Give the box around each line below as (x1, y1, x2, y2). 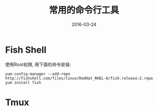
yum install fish (5, 80, 41, 85)
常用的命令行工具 (48, 4, 119, 16)
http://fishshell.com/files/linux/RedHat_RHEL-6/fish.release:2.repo (5, 75, 153, 80)
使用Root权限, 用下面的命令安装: (5, 61, 71, 67)
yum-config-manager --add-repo (5, 71, 70, 76)
